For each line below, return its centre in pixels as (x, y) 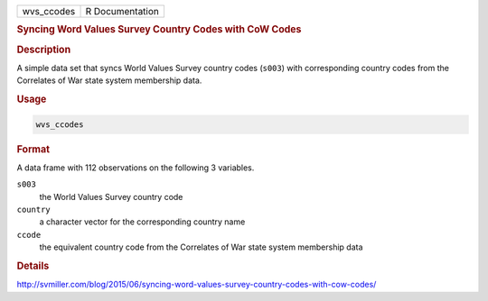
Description (44, 50)
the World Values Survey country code (111, 196)
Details (33, 266)
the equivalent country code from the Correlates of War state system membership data (201, 247)
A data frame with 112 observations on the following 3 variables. (136, 168)
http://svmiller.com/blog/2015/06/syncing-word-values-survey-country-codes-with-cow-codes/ (197, 285)
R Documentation (122, 11)
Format (33, 149)
